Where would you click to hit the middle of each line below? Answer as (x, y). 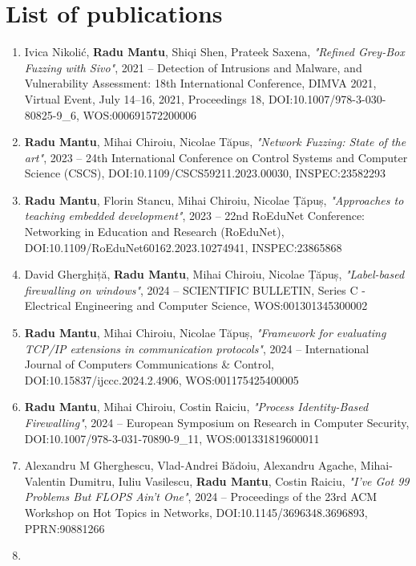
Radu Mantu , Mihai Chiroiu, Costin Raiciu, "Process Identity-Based (196, 407)
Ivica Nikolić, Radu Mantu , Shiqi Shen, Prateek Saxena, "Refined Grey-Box (214, 52)
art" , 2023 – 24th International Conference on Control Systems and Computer (216, 157)
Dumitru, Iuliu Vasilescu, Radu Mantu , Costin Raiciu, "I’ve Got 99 (239, 480)
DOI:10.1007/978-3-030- (327, 98)
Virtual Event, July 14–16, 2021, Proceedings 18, (145, 98)
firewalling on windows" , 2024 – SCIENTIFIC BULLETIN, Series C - (195, 289)
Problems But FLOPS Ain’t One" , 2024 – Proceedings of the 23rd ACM (201, 497)
